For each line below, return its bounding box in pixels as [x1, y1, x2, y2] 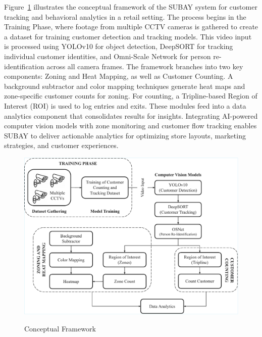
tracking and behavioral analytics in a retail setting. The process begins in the [4, 11, 246, 22]
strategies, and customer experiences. [4, 140, 119, 151]
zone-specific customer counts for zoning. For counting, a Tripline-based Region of [4, 90, 257, 101]
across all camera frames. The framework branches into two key [46, 61, 243, 71]
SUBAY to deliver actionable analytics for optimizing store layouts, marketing [4, 130, 246, 140]
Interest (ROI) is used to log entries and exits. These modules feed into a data [4, 100, 246, 111]
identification [4, 61, 44, 71]
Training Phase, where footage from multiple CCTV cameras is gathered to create [4, 21, 258, 32]
